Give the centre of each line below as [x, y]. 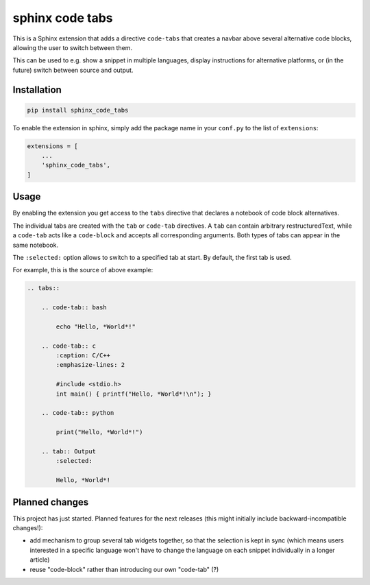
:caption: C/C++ [83, 356]
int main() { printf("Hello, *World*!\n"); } [134, 394]
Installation [37, 89]
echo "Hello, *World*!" [96, 326]
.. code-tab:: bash [74, 308]
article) [40, 560]
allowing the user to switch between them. [73, 47]
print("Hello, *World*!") [99, 432]
